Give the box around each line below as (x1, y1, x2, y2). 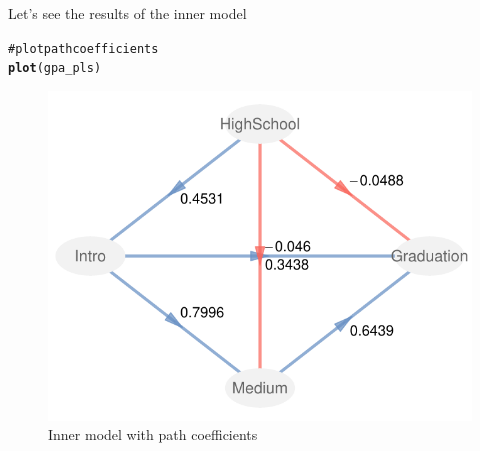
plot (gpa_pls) (8, 61, 102, 76)
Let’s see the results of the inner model (8, 3, 247, 23)
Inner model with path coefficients (48, 424, 258, 445)
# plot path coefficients (8, 41, 159, 56)
